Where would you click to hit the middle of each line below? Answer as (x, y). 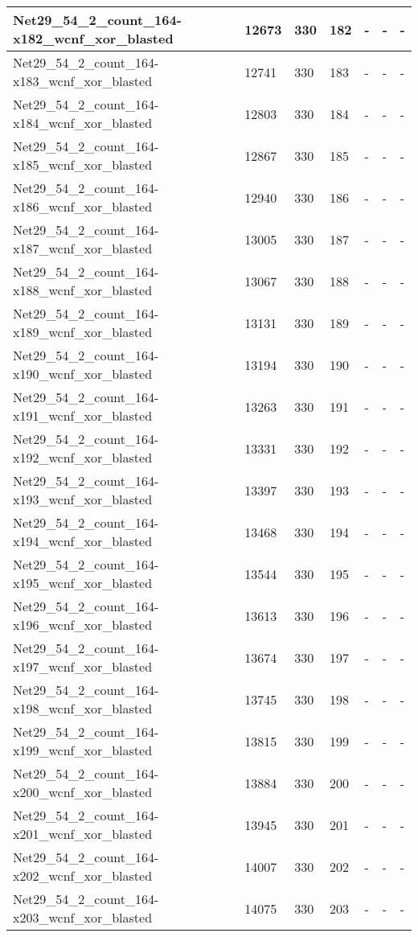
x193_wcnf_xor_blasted (83, 499)
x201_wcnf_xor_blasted (83, 834)
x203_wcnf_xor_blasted (83, 917)
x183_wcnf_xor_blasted (83, 81)
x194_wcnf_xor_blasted (83, 541)
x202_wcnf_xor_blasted (83, 875)
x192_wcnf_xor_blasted (83, 457)
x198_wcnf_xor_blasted (83, 708)
